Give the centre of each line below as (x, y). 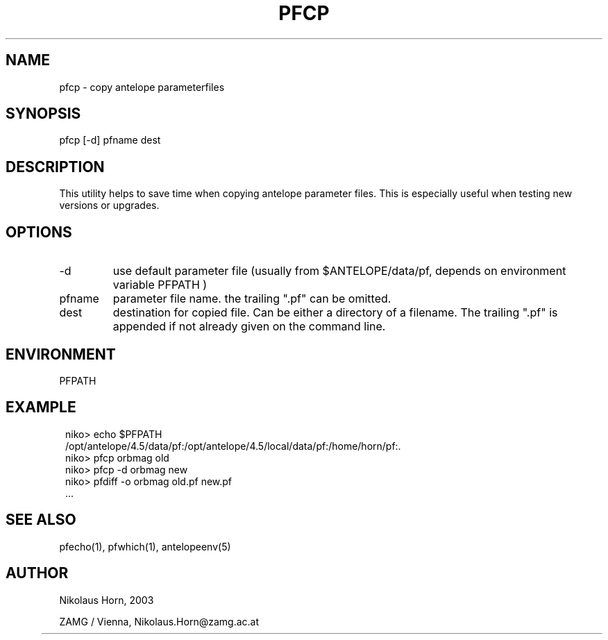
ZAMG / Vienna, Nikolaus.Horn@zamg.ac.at (159, 621)
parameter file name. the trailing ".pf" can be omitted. (252, 299)
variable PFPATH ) (160, 285)
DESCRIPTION (55, 167)
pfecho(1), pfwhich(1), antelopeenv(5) (145, 546)
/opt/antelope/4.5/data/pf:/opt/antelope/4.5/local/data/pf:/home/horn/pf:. (233, 446)
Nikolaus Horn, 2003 (107, 600)
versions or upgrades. (109, 205)
